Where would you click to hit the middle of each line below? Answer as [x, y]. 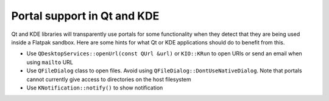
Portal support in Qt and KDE [85, 16]
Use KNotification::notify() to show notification [95, 88]
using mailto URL [50, 62]
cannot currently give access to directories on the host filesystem [109, 79]
